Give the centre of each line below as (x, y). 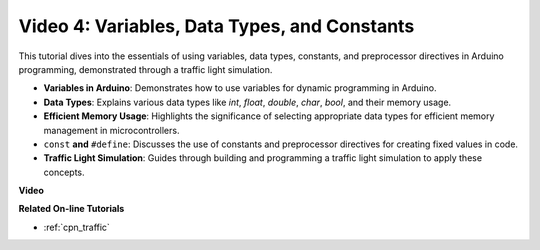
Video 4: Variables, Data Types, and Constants (216, 26)
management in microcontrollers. (111, 130)
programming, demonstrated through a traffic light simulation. (145, 69)
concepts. (64, 172)
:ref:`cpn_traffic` (76, 227)
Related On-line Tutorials (71, 209)
